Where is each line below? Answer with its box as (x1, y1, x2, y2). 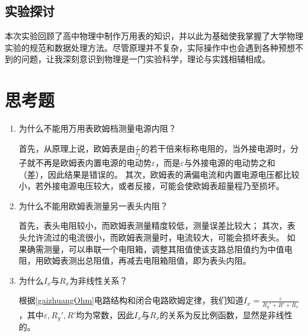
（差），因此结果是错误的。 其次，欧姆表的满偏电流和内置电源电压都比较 (18, 168, 300, 180)
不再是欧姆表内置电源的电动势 (35, 156, 152, 168)
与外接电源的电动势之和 (184, 156, 275, 168)
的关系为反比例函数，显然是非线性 (159, 309, 293, 321)
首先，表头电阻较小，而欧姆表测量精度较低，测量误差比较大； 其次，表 (18, 219, 296, 232)
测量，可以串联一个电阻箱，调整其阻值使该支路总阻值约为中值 (43, 242, 284, 255)
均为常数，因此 (76, 309, 134, 321)
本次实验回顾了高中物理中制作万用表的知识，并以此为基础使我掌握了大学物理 (5, 30, 303, 42)
